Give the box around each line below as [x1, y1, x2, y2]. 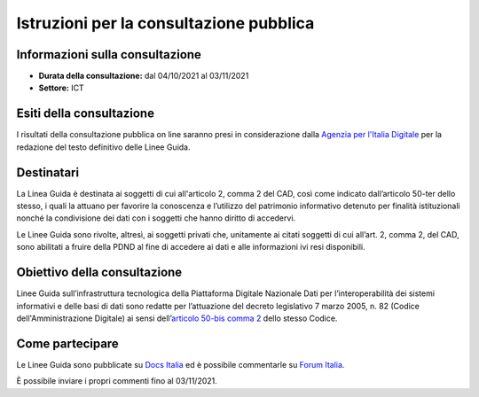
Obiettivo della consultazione [16, 265, 183, 280]
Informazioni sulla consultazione [16, 47, 201, 62]
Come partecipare [16, 336, 119, 351]
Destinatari [16, 165, 80, 180]
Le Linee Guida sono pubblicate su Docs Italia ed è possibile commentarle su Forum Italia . [16, 359, 345, 370]
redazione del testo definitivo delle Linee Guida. [16, 142, 191, 152]
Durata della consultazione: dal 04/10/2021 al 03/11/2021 [38, 71, 249, 82]
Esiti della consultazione [16, 106, 155, 121]
